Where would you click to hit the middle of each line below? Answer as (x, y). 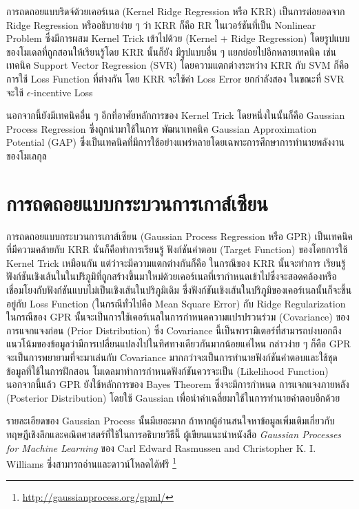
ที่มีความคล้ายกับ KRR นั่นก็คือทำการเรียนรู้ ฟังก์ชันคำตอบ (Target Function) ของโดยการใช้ (177, 249)
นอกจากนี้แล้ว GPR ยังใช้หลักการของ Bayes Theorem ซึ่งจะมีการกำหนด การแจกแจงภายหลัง (178, 384)
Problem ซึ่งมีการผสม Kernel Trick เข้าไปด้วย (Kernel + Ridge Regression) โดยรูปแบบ (178, 38)
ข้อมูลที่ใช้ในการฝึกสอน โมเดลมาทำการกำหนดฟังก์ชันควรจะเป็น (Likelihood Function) (167, 370)
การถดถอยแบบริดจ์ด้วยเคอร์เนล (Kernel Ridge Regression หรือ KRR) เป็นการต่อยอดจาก (176, 11)
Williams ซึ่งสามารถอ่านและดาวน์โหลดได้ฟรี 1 (92, 463)
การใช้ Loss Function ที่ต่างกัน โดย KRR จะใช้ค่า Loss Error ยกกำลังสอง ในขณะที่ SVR (175, 78)
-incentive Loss (62, 92)
